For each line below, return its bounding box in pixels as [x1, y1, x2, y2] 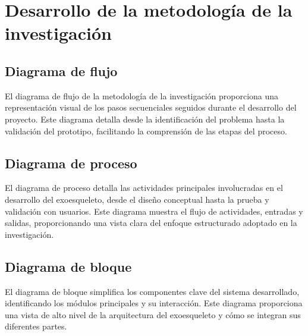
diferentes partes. [5, 320, 67, 332]
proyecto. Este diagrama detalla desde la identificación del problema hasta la [5, 112, 285, 125]
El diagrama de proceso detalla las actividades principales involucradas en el [5, 181, 283, 194]
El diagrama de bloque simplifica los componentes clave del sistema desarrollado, [5, 285, 300, 297]
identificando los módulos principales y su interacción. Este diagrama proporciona [5, 297, 303, 309]
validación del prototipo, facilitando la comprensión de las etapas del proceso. [5, 124, 287, 137]
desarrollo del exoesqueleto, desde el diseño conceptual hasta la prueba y [5, 193, 269, 205]
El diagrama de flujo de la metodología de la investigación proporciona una [5, 89, 279, 102]
